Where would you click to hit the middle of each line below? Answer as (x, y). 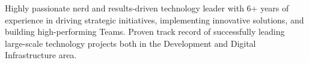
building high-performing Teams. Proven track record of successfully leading (145, 31)
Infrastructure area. (41, 55)
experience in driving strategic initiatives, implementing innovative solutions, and (154, 19)
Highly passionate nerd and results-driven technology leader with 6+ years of (147, 8)
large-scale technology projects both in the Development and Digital (130, 43)
